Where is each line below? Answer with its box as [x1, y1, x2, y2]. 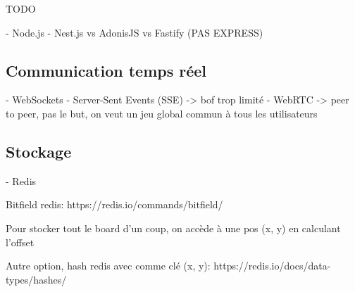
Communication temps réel [6, 59, 207, 81]
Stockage [6, 140, 72, 162]
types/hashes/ [6, 272, 67, 286]
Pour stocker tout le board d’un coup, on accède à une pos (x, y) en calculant [6, 220, 341, 235]
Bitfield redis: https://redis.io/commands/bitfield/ [6, 197, 223, 212]
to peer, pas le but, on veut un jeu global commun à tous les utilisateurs [6, 106, 318, 120]
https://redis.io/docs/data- [213, 258, 331, 273]
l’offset [6, 234, 35, 249]
